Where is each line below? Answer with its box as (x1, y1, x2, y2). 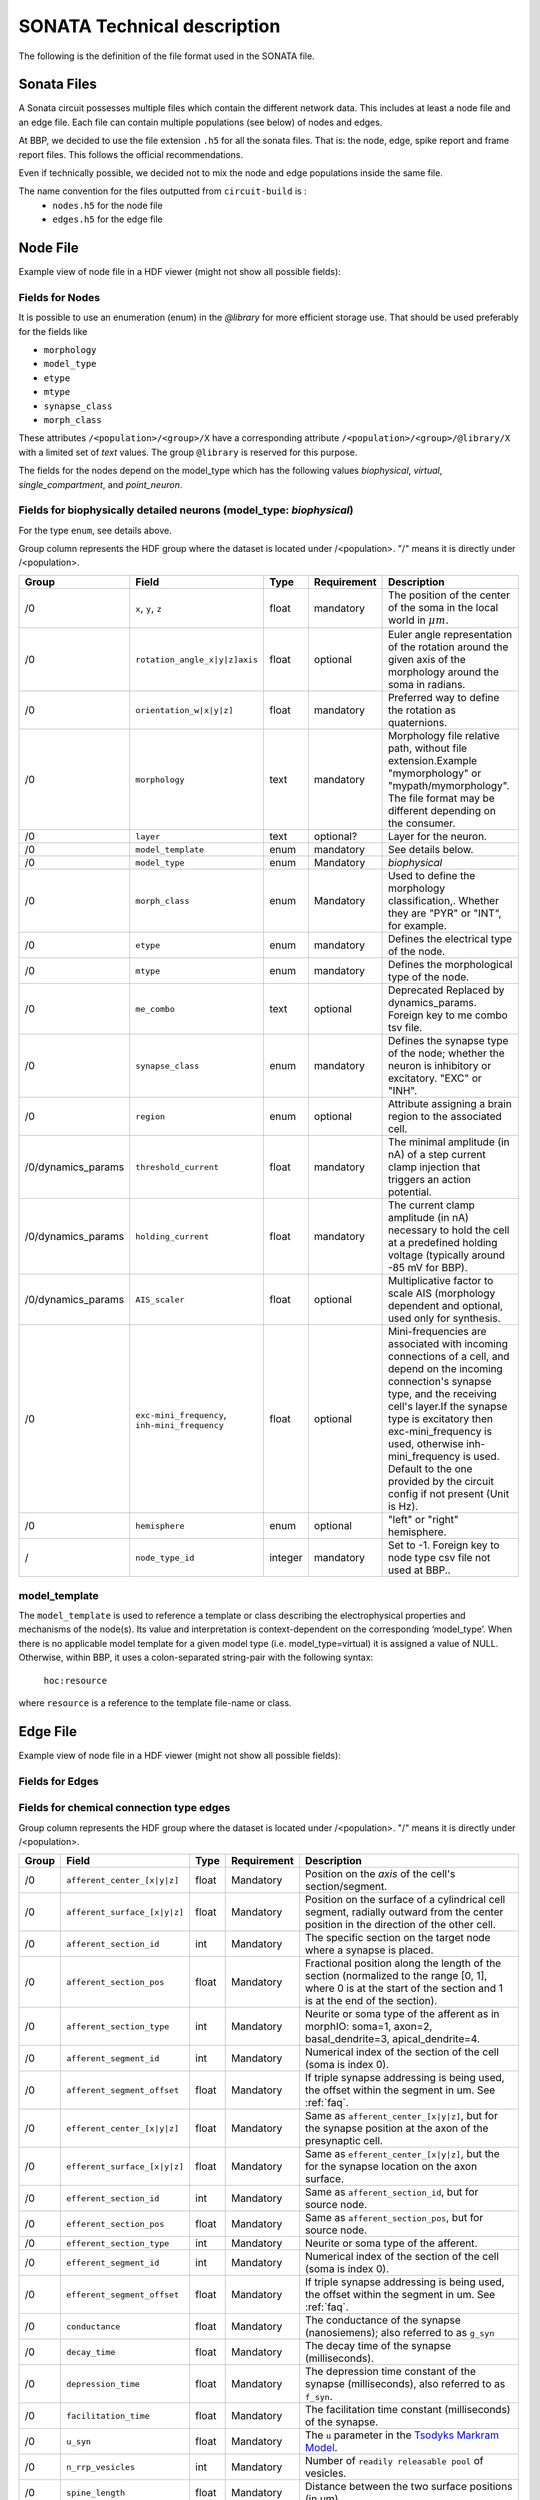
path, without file (387, 741, 468, 755)
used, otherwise (387, 1437, 464, 1451)
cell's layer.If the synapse (387, 1400, 508, 1414)
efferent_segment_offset (66, 2289, 180, 2300)
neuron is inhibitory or (387, 1059, 492, 1073)
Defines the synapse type (387, 1034, 509, 1048)
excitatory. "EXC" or (387, 1071, 482, 1085)
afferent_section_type (66, 2021, 170, 2032)
